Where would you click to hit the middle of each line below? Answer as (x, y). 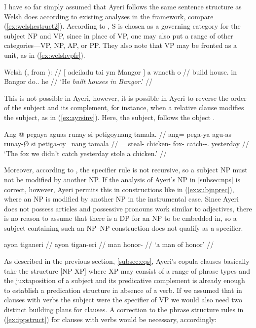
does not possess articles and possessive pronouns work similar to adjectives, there (128, 208)
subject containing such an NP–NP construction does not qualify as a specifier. (124, 227)
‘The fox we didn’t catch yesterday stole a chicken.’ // (85, 153)
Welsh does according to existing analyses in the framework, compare (109, 16)
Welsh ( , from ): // (33, 71)
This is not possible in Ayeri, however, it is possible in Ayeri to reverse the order (125, 98)
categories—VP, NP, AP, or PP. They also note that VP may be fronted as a (121, 45)
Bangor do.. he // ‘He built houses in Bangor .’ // (78, 81)
